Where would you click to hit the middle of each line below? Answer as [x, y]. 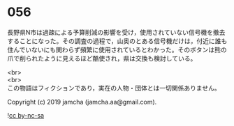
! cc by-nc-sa [25, 115]
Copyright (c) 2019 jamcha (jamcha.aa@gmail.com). [82, 102]
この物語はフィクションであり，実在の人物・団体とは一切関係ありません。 [114, 88]
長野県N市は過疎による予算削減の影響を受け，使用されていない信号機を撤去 [116, 32]
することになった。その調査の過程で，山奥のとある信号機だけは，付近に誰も [117, 41]
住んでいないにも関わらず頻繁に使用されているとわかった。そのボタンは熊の [117, 49]
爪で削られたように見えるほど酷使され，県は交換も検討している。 [102, 58]
